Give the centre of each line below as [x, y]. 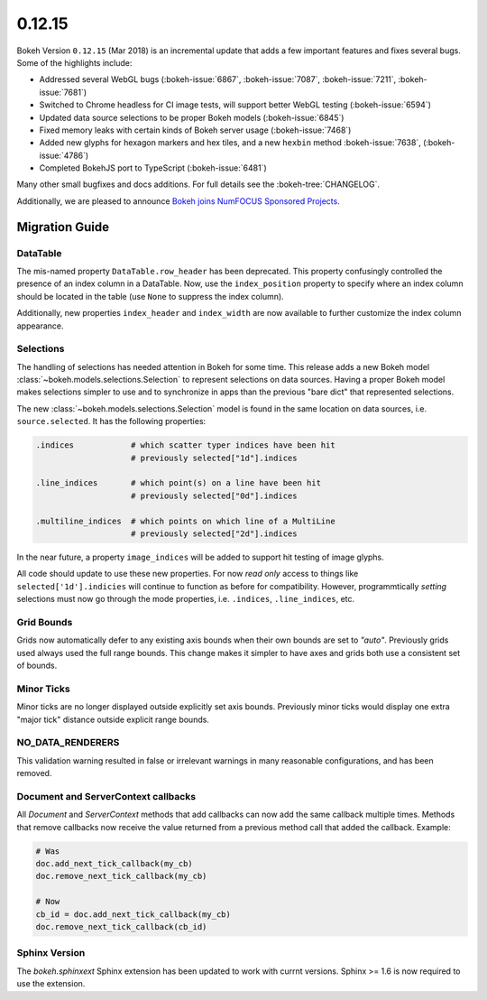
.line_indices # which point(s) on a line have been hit [179, 483]
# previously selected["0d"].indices [214, 495]
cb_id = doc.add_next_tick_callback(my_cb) [133, 914]
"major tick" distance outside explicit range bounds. [113, 719]
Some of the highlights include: [74, 62]
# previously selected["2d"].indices [214, 533]
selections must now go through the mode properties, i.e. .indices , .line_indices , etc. [186, 599]
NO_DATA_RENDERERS [68, 743]
